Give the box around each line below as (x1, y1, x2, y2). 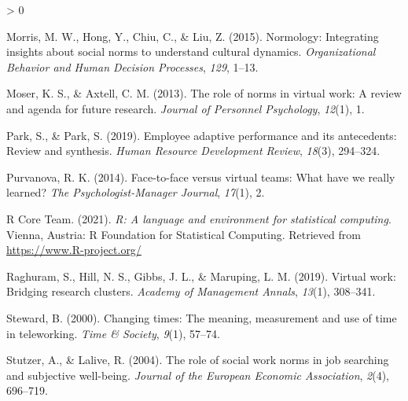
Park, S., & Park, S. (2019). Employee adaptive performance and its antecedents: (6, 127, 397, 143)
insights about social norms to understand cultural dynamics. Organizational (6, 43, 376, 60)
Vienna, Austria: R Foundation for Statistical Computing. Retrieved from (6, 226, 361, 242)
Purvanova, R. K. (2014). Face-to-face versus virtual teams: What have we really (6, 168, 395, 185)
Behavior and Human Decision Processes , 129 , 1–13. (6, 58, 259, 75)
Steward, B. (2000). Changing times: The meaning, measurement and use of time (6, 309, 397, 326)
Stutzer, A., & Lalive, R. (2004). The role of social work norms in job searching (6, 351, 389, 368)
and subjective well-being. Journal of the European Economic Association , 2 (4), (6, 366, 390, 383)
